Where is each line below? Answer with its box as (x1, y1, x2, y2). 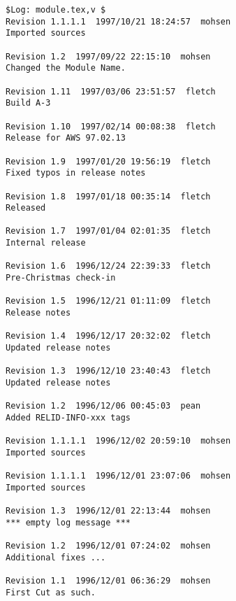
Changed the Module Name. (6, 63, 126, 73)
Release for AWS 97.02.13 (6, 133, 126, 143)
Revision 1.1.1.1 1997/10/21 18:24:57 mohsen (6, 16, 231, 27)
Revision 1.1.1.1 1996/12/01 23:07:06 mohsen (6, 471, 231, 481)
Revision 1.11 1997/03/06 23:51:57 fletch (6, 86, 216, 97)
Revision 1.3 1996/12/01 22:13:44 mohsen (6, 506, 211, 516)
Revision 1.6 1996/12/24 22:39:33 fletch (6, 261, 211, 271)
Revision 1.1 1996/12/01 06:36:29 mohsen (6, 576, 211, 586)
